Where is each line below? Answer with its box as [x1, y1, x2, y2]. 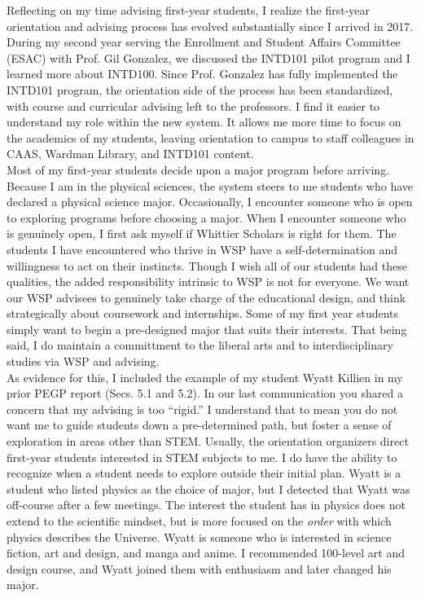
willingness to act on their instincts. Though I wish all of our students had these [7, 257, 407, 274]
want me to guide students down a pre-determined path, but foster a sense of [7, 416, 392, 433]
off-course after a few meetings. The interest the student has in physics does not [7, 496, 406, 513]
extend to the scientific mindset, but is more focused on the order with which [7, 512, 392, 529]
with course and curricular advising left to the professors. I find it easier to [7, 97, 380, 114]
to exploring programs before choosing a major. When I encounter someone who [7, 209, 406, 226]
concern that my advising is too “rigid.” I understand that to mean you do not [7, 400, 398, 417]
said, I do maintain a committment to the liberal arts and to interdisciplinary [7, 336, 393, 354]
